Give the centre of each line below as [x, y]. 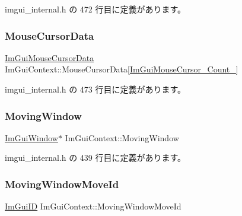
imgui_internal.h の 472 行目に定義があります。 [95, 9]
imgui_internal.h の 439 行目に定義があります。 [95, 158]
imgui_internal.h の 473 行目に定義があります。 [95, 89]
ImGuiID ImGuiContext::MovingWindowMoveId [93, 206]
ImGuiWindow [31, 137]
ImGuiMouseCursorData [50, 57]
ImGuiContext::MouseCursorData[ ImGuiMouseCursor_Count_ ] [122, 69]
